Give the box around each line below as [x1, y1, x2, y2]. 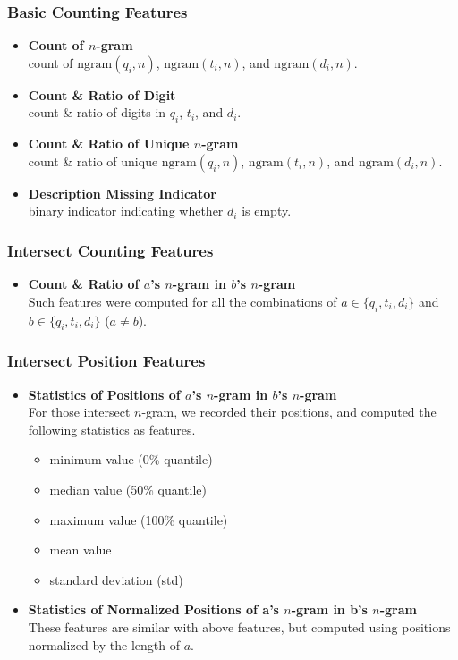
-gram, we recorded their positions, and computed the [141, 402, 437, 421]
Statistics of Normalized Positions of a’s [28, 600, 279, 619]
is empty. [242, 201, 292, 220]
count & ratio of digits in [28, 103, 166, 122]
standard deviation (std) [49, 570, 183, 588]
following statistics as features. [28, 419, 196, 438]
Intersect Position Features [7, 350, 206, 372]
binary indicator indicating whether [28, 201, 224, 220]
